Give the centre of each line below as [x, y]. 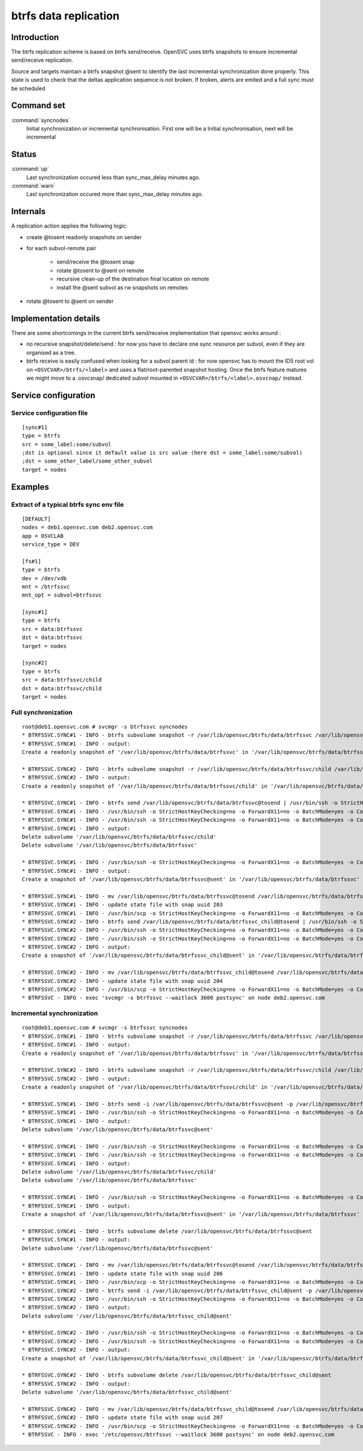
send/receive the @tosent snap [96, 262]
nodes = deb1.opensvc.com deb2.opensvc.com [87, 527]
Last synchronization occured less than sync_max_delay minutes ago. [113, 177]
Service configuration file [50, 413]
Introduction [35, 37]
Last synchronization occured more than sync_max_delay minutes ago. [115, 194]
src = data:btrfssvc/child [62, 680]
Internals [28, 212]
